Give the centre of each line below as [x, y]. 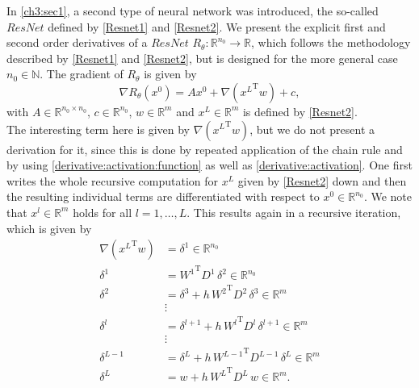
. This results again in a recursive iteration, [294, 212]
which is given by [49, 228]
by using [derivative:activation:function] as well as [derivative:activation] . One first [209, 165]
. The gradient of [82, 74]
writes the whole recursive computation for [113, 180]
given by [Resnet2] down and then [322, 180]
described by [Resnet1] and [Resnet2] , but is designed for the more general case [202, 58]
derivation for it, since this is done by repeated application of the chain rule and [205, 149]
